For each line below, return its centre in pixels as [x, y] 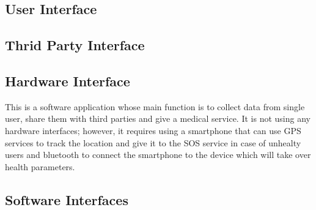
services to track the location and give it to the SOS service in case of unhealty [153, 142]
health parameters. [40, 166]
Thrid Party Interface [75, 45]
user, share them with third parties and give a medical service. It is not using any [158, 118]
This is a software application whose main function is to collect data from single [155, 106]
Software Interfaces [67, 199]
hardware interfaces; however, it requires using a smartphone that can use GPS [153, 130]
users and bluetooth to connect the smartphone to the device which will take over [158, 155]
